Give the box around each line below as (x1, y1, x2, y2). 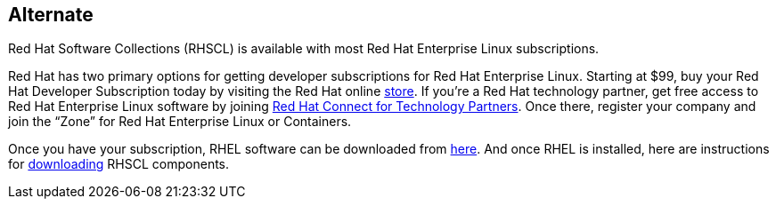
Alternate (8, 4, 94, 26)
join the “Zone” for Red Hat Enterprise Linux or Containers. (8, 114, 352, 130)
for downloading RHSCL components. (8, 156, 230, 172)
